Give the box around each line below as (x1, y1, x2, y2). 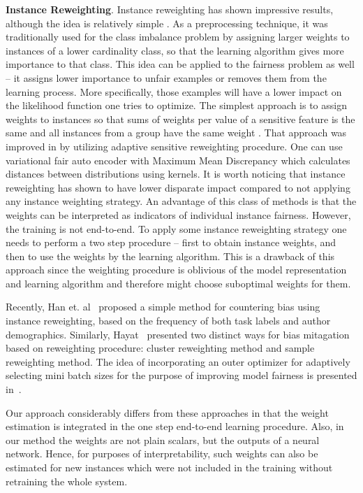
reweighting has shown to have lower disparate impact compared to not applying (6, 180, 350, 194)
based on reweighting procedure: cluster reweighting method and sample (6, 341, 315, 355)
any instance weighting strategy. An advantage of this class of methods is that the (6, 194, 357, 208)
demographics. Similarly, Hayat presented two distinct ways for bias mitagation (6, 327, 350, 341)
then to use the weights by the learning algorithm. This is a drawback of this (6, 248, 335, 263)
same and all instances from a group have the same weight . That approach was (6, 125, 347, 140)
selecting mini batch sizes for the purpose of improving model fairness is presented (6, 368, 357, 383)
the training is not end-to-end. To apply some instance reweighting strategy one (6, 221, 347, 236)
